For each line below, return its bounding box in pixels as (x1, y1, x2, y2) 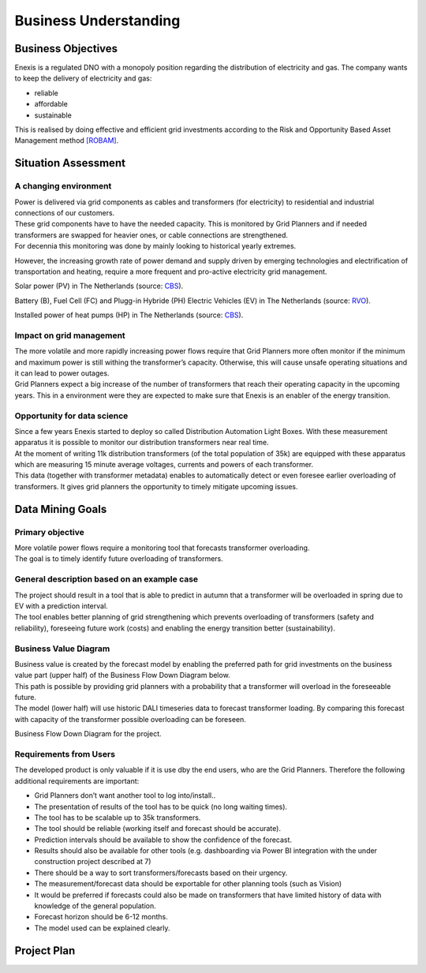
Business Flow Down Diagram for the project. (14, 729, 162, 739)
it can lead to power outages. (14, 369, 110, 378)
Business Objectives (14, 42, 118, 55)
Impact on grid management (14, 330, 125, 341)
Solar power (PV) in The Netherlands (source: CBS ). (14, 281, 184, 291)
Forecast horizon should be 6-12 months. (34, 912, 169, 922)
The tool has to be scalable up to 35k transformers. (34, 813, 201, 822)
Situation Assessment (14, 156, 126, 170)
